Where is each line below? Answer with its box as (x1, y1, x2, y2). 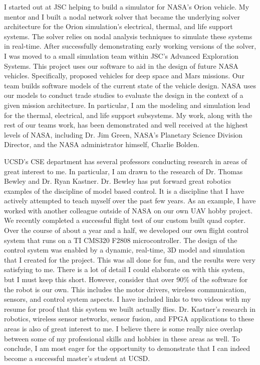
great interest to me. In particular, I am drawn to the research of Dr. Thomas (4, 166, 243, 176)
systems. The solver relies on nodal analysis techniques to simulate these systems (4, 31, 252, 41)
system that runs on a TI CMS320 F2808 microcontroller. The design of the (4, 234, 237, 245)
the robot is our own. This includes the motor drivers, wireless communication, (4, 284, 246, 294)
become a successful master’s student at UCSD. (4, 352, 150, 363)
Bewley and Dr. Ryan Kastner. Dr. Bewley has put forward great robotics (4, 176, 231, 186)
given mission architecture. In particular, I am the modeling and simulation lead (4, 99, 250, 110)
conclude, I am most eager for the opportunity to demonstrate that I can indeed (4, 343, 250, 353)
